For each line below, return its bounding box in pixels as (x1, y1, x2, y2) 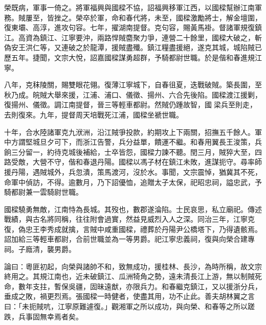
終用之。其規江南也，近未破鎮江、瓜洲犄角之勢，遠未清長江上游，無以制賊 (4, 271, 255, 282)
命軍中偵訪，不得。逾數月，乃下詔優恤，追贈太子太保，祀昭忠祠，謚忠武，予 (4, 176, 262, 187)
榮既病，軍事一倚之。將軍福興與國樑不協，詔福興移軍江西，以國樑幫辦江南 (4, 2, 255, 12)
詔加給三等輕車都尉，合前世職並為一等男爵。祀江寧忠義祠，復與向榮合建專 (4, 234, 255, 244)
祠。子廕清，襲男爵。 (4, 244, 76, 254)
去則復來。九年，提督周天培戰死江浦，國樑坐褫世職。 (4, 109, 183, 120)
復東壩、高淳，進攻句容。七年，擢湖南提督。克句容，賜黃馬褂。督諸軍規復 (4, 22, 255, 33)
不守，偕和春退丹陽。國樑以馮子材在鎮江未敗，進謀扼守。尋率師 (47, 156, 262, 167)
